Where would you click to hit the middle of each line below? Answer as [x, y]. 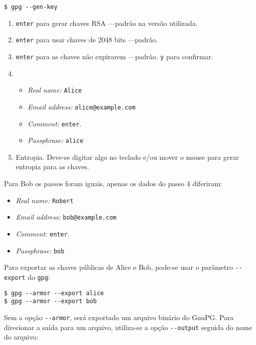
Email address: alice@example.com [81, 106]
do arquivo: [21, 337]
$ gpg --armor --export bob [51, 301]
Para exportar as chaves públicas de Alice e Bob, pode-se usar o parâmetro [119, 267]
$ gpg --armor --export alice [54, 293]
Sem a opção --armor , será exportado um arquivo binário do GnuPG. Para [119, 317]
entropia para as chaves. [52, 167]
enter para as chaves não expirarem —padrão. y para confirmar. [114, 56]
